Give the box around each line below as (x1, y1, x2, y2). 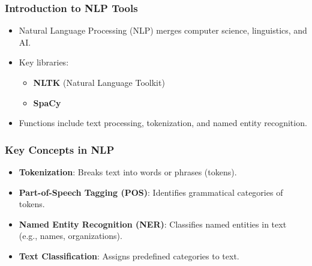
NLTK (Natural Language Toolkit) (33, 76, 165, 88)
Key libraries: (19, 56, 69, 68)
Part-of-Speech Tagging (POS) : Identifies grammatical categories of (19, 186, 283, 198)
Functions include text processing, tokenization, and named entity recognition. (19, 116, 307, 129)
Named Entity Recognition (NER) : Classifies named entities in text (19, 217, 287, 230)
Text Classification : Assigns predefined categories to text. (19, 249, 239, 262)
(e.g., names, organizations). (19, 229, 122, 242)
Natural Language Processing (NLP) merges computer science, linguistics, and (19, 24, 307, 37)
